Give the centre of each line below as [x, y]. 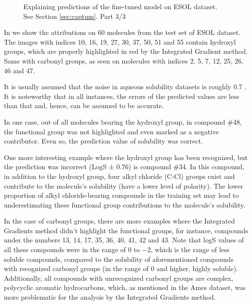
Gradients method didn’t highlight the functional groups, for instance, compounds [126, 230]
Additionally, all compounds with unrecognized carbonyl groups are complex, [119, 278]
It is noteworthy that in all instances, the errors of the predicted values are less [122, 96]
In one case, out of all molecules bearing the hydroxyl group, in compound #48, [123, 121]
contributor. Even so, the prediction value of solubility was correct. [103, 141]
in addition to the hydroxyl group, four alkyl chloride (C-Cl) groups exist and [119, 176]
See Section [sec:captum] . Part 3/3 [75, 16]
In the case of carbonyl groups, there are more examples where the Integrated [119, 221]
